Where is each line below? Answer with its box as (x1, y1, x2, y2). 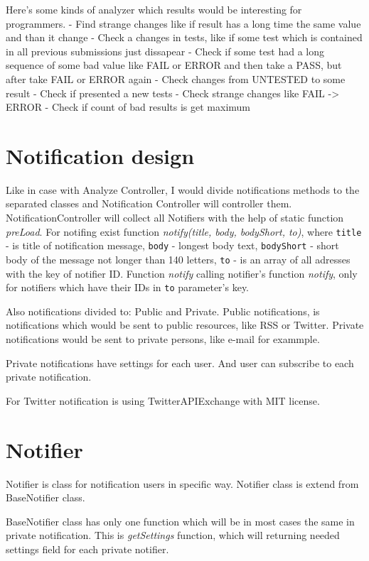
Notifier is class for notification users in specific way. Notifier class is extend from (6, 476, 359, 491)
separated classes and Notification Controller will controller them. (6, 196, 292, 211)
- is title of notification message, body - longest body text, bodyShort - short (6, 238, 339, 253)
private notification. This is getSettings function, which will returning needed (6, 528, 340, 543)
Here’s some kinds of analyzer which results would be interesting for (6, 2, 302, 16)
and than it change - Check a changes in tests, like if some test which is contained (6, 30, 363, 45)
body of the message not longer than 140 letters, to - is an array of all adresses (6, 251, 351, 266)
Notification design (6, 141, 195, 170)
